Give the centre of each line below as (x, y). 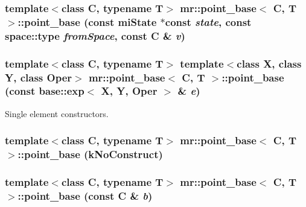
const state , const (208, 21)
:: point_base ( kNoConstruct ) (90, 154)
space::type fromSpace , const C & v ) (95, 35)
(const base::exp (45, 91)
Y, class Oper (39, 77)
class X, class (269, 63)
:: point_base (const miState (87, 21)
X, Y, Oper (129, 91)
